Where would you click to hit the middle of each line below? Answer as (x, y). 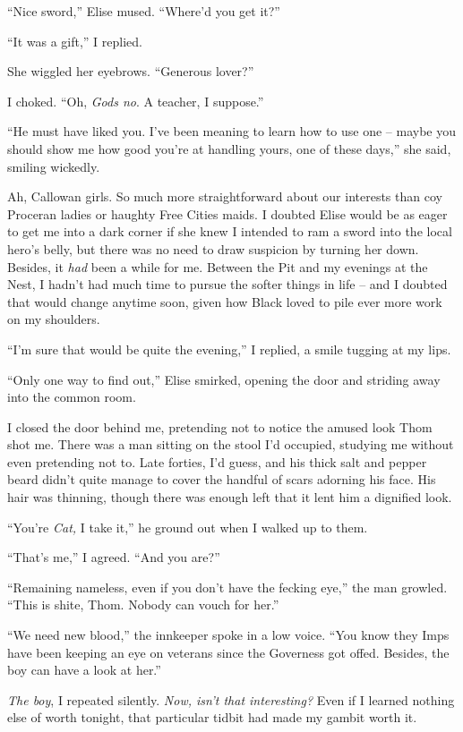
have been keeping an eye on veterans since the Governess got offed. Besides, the (228, 652)
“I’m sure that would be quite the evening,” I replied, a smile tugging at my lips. (229, 349)
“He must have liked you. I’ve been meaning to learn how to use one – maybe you (232, 131)
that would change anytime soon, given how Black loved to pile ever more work (225, 301)
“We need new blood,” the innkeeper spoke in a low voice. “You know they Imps (228, 635)
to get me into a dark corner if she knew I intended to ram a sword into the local (230, 231)
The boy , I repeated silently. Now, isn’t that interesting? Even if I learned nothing (231, 699)
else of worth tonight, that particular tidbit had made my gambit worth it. (212, 717)
